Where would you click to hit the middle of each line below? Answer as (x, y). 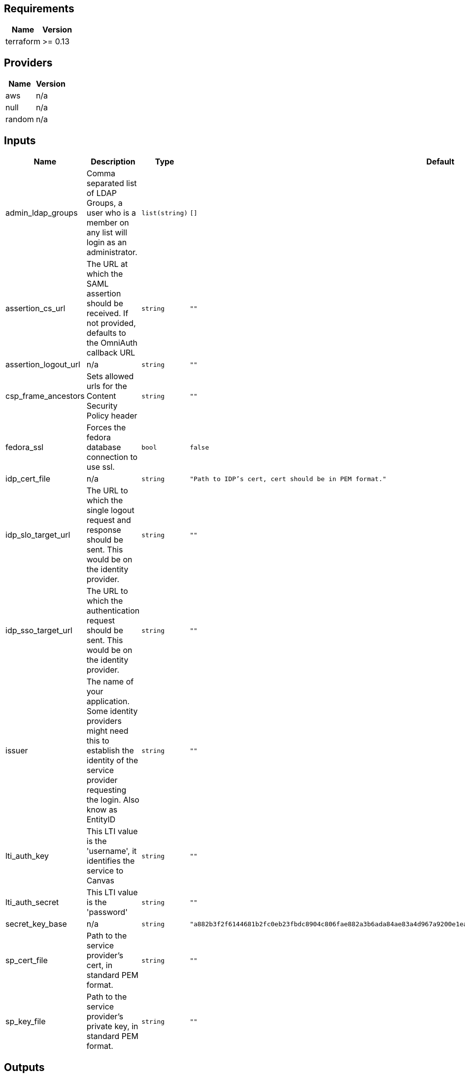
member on (108, 223)
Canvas (100, 881)
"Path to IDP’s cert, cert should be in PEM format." (288, 479)
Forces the (106, 428)
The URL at (107, 264)
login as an (107, 243)
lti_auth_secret (32, 902)
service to (105, 871)
